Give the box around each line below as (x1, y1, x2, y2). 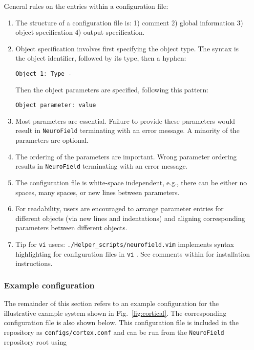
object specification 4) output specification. (15, 27, 145, 37)
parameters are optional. (15, 135, 89, 145)
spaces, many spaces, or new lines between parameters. (15, 187, 180, 197)
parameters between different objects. (15, 222, 127, 233)
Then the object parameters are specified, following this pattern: (15, 84, 209, 94)
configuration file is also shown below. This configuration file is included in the (4, 317, 239, 328)
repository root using (4, 336, 67, 347)
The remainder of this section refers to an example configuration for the (4, 298, 219, 308)
